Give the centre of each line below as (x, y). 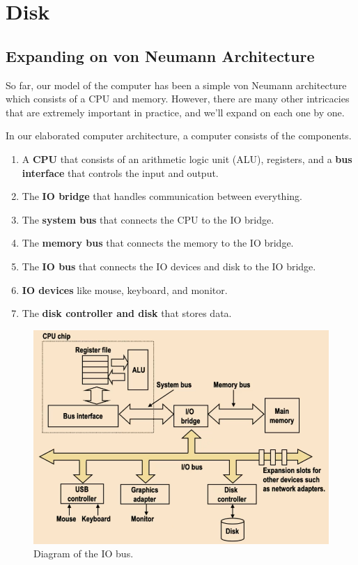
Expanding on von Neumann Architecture (160, 55)
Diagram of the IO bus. (84, 554)
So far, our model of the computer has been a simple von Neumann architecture (176, 85)
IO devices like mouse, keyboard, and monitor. (125, 289)
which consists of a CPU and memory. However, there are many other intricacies (178, 99)
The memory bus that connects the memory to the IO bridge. (158, 243)
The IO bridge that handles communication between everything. (162, 196)
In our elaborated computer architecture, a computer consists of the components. (179, 136)
